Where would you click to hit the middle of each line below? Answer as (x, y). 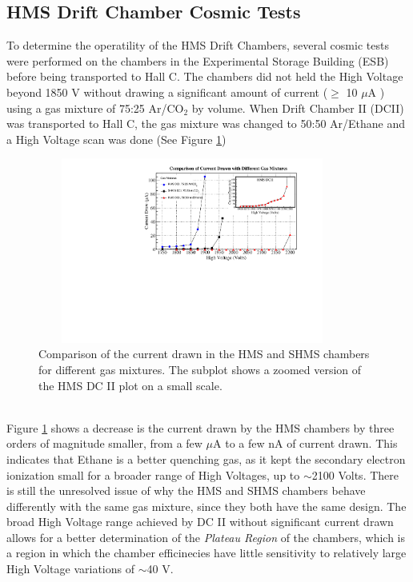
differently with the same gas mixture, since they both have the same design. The (206, 506)
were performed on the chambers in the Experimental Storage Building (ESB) (198, 60)
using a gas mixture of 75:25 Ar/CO (95, 108)
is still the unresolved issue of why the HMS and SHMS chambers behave (186, 490)
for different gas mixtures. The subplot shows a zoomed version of (200, 369)
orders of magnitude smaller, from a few (104, 443)
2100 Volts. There (355, 474)
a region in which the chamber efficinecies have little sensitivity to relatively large (206, 553)
